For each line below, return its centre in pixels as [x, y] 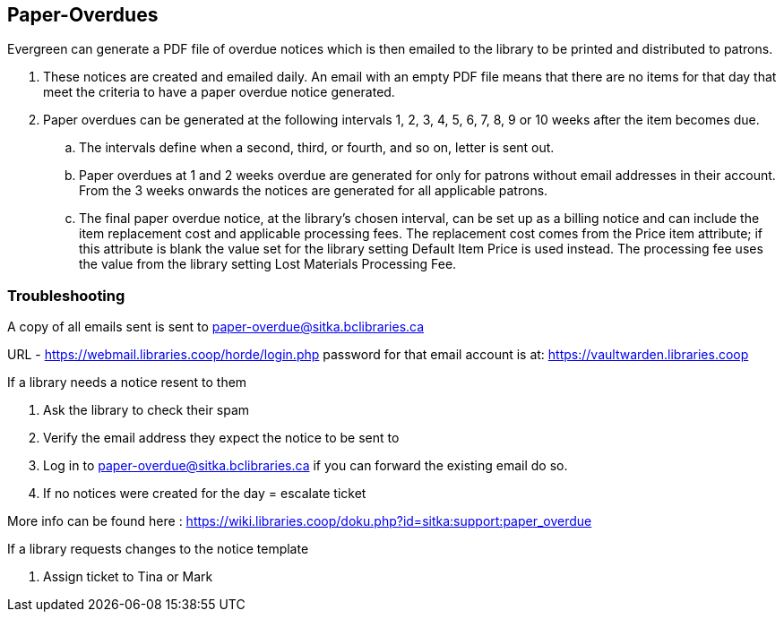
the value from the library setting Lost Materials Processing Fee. [268, 264]
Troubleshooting [66, 295]
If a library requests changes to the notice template [158, 549]
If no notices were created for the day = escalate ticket [205, 494]
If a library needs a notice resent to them [127, 383]
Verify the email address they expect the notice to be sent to [221, 438]
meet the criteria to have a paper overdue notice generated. [219, 92]
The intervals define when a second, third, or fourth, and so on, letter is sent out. [317, 148]
